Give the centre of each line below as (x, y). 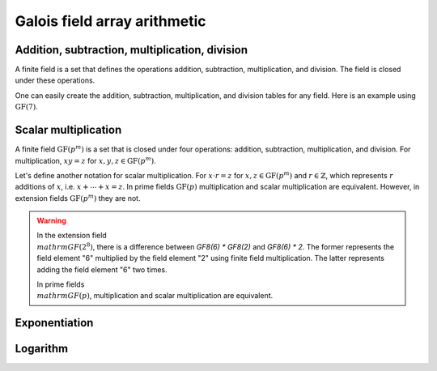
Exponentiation (54, 323)
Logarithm (42, 349)
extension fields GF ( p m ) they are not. (78, 198)
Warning (51, 221)
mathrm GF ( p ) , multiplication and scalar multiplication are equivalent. (155, 296)
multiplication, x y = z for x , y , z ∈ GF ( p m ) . (86, 160)
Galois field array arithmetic (110, 21)
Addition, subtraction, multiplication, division (132, 50)
